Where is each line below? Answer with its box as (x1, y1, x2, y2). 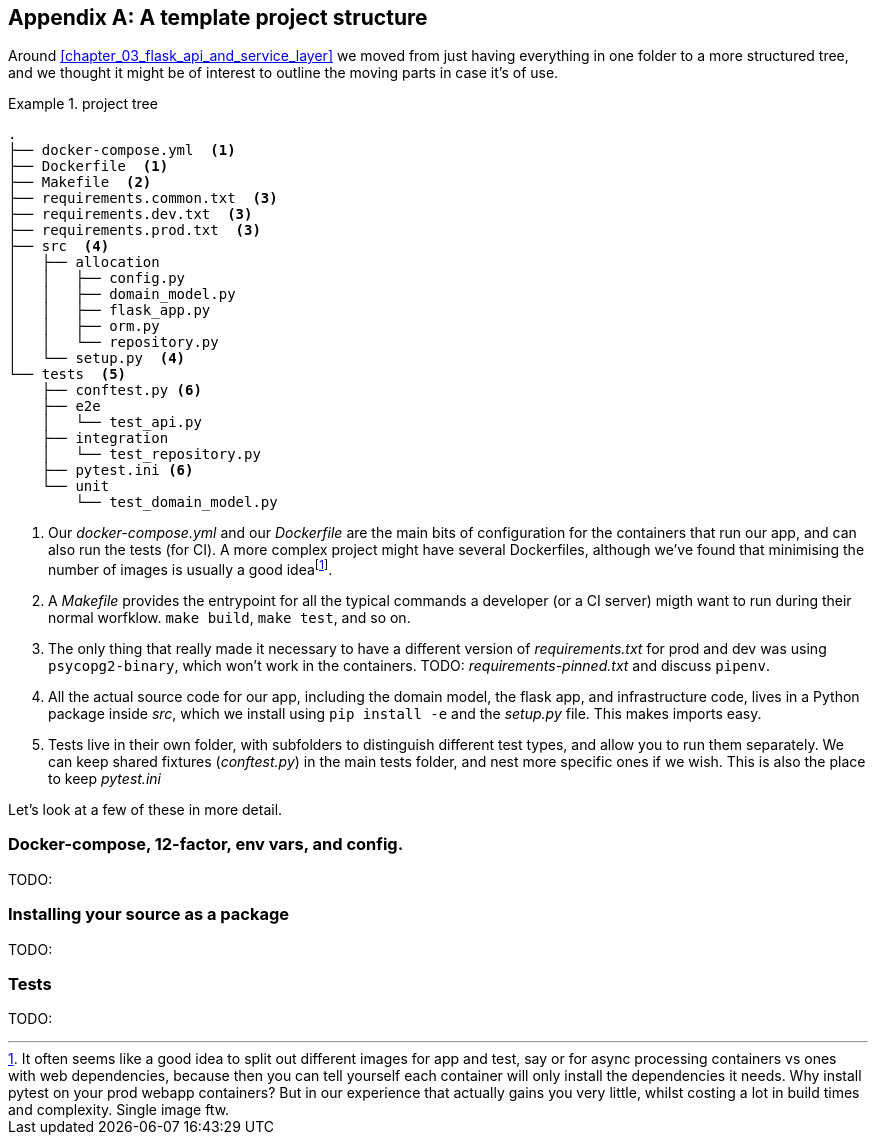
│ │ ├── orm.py (8, 318, 160, 335)
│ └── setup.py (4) (8, 350, 186, 367)
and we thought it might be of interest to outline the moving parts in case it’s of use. (8, 64, 559, 82)
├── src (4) (8, 238, 110, 255)
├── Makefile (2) (8, 174, 152, 191)
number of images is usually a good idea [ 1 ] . (48, 558, 333, 579)
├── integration (41, 430, 169, 447)
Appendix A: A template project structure (8, 5, 428, 30)
